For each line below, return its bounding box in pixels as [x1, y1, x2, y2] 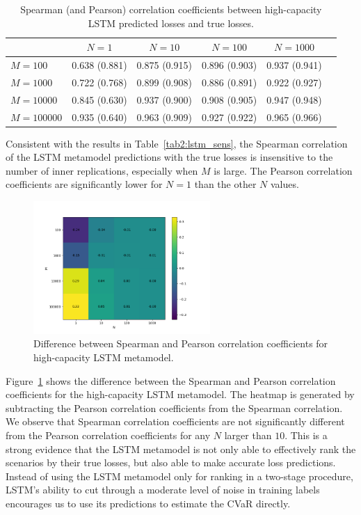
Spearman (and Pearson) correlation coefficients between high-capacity [20, 2, 322, 16]
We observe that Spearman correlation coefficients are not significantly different [6, 414, 345, 429]
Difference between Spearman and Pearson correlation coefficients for [33, 336, 328, 351]
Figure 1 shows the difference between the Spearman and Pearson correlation [6, 373, 336, 388]
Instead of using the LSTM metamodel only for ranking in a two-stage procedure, [6, 468, 353, 483]
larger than [224, 427, 272, 442]
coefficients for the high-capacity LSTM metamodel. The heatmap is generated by [6, 387, 355, 402]
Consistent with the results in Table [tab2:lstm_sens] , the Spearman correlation [6, 136, 348, 150]
